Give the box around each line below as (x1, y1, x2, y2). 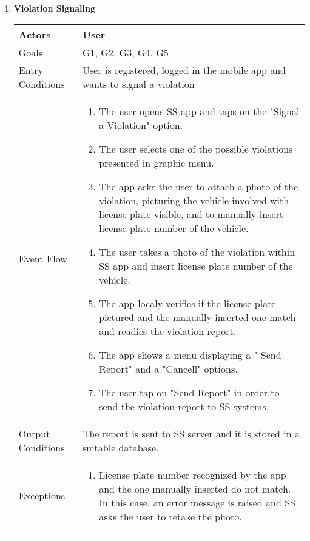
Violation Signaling (13, 2, 96, 14)
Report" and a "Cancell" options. (99, 361, 238, 376)
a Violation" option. (99, 118, 183, 132)
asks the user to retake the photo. (99, 509, 242, 523)
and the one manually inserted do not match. (99, 481, 291, 496)
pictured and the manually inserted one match (99, 310, 296, 324)
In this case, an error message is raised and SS (99, 495, 295, 509)
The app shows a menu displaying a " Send (99, 347, 281, 362)
